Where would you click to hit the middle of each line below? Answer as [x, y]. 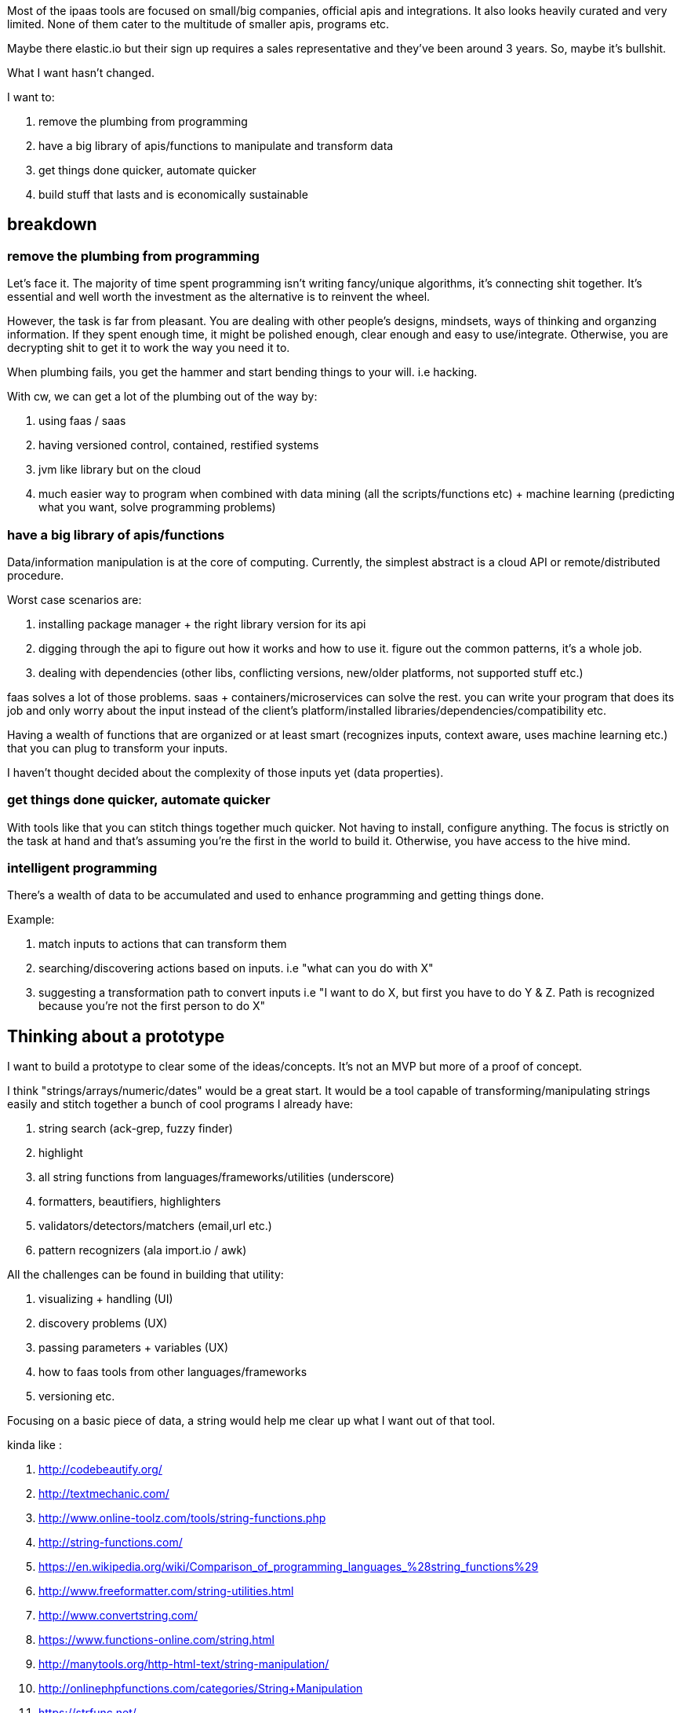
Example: [31, 920]
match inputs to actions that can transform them [163, 944]
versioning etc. [77, 1396]
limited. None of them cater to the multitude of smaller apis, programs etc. [198, 24]
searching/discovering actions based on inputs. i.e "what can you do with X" [236, 968]
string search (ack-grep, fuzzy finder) [136, 1129]
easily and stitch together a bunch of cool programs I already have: [180, 1104]
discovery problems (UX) [103, 1323]
